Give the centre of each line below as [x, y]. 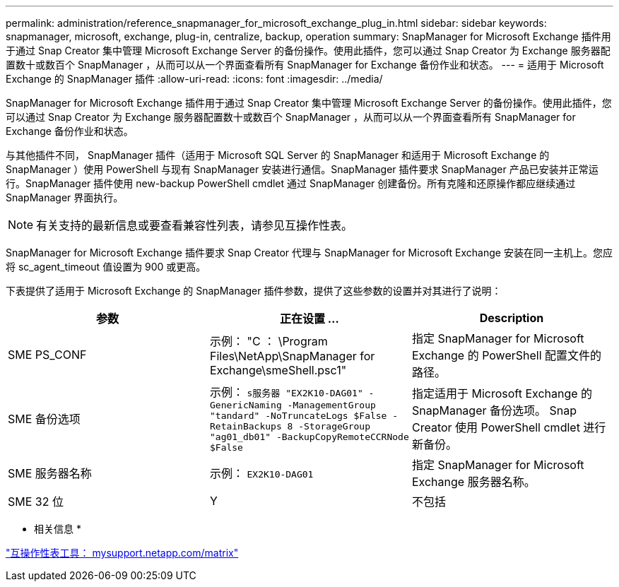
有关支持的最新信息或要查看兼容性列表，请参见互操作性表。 [195, 225]
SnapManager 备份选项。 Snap [494, 410]
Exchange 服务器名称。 [473, 482]
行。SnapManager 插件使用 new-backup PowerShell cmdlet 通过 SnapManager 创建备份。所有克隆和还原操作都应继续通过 [291, 183]
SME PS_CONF [47, 355]
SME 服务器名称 [50, 473]
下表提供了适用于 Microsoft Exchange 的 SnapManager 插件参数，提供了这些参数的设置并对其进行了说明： [254, 291]
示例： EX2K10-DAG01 [261, 473]
